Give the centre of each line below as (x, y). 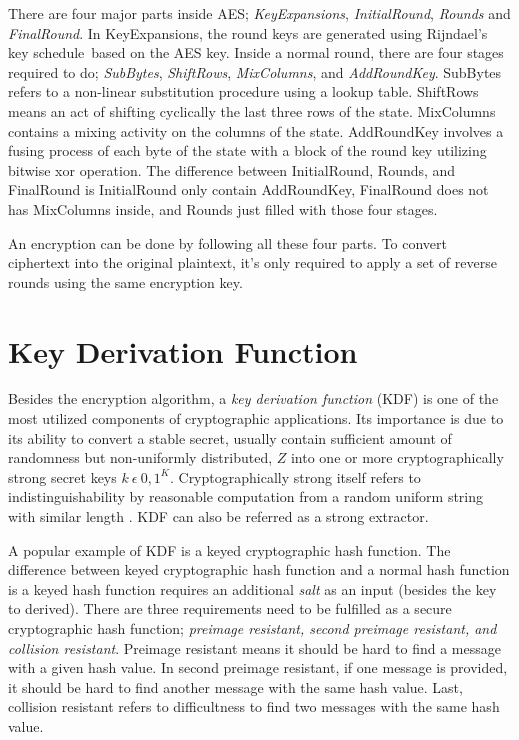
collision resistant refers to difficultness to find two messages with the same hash (254, 706)
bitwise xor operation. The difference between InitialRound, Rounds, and (232, 169)
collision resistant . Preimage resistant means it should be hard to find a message (254, 647)
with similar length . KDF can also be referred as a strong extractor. (218, 516)
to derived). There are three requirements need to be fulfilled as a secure (230, 608)
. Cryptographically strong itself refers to (295, 476)
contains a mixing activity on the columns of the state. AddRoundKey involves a (256, 130)
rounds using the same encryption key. (125, 281)
